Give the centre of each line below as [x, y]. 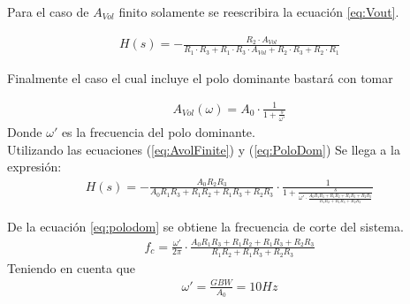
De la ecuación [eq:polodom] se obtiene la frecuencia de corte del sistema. [205, 227]
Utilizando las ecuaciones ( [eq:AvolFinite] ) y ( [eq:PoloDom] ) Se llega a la [204, 149]
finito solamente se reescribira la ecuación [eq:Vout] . [259, 11]
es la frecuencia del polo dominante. [158, 132]
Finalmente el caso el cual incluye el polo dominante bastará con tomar [200, 77]
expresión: [34, 167]
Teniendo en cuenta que [72, 267]
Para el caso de [48, 11]
